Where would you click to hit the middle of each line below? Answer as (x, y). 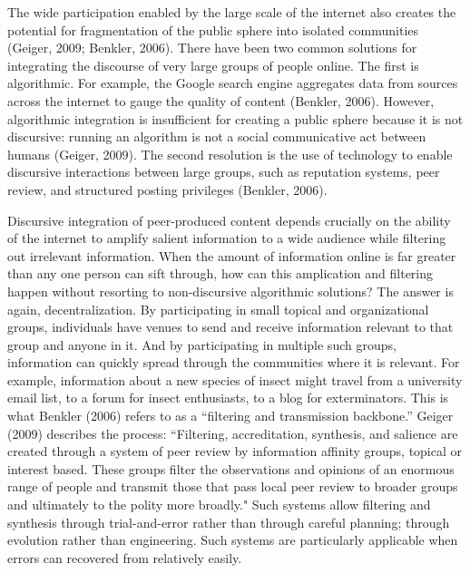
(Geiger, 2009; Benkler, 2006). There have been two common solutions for (212, 48)
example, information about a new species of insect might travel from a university (235, 379)
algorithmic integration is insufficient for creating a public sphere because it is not (235, 118)
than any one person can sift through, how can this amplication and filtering (220, 273)
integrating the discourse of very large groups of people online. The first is (213, 65)
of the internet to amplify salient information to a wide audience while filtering (227, 238)
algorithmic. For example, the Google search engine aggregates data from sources (233, 83)
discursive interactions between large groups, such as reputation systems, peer (224, 172)
